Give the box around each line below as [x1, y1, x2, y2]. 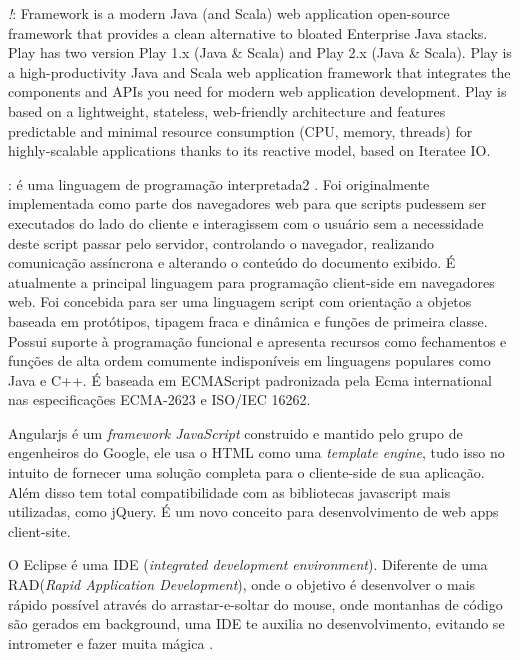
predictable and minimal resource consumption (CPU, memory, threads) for [8, 120, 473, 141]
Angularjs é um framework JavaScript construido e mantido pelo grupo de [8, 422, 463, 443]
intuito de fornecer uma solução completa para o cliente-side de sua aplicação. [8, 462, 485, 483]
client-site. [8, 520, 71, 541]
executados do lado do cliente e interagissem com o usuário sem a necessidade [8, 212, 484, 233]
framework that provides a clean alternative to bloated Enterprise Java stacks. [8, 22, 488, 43]
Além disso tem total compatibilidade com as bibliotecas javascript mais [8, 481, 451, 502]
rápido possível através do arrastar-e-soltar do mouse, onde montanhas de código [8, 593, 503, 614]
